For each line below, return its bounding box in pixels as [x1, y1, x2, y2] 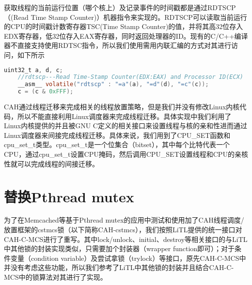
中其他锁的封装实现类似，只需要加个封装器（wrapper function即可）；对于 [4, 243, 235, 254]
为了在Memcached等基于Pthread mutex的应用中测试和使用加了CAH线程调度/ [4, 215, 244, 225]
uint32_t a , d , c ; [4, 66, 63, 74]
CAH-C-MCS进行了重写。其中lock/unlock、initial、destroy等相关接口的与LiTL [4, 234, 248, 244]
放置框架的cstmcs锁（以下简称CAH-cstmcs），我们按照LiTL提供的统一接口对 [4, 224, 242, 234]
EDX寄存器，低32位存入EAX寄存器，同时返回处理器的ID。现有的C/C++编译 [4, 30, 248, 41]
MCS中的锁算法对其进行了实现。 [4, 271, 107, 282]
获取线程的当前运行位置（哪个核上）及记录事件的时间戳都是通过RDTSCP [4, 2, 236, 12]
